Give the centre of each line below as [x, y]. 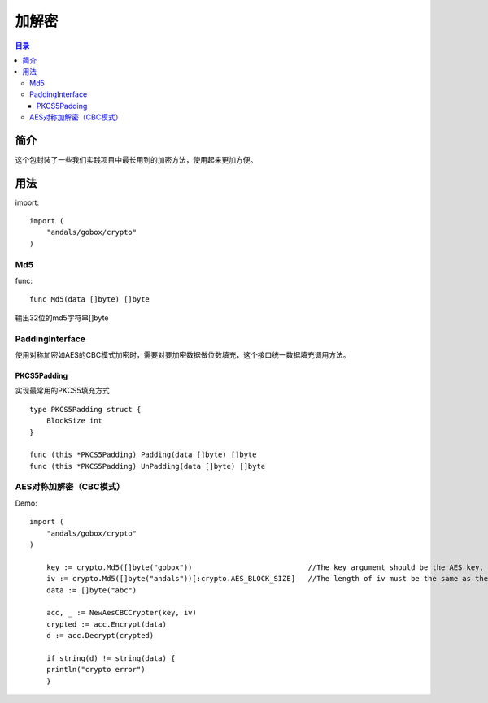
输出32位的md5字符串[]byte [62, 318]
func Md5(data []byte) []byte [90, 299]
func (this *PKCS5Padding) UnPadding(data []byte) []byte [148, 466]
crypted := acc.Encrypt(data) [106, 624]
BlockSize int [74, 421]
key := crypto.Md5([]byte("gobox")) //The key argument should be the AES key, [265, 567]
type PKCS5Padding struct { [85, 409]
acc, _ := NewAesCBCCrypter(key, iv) [121, 613]
